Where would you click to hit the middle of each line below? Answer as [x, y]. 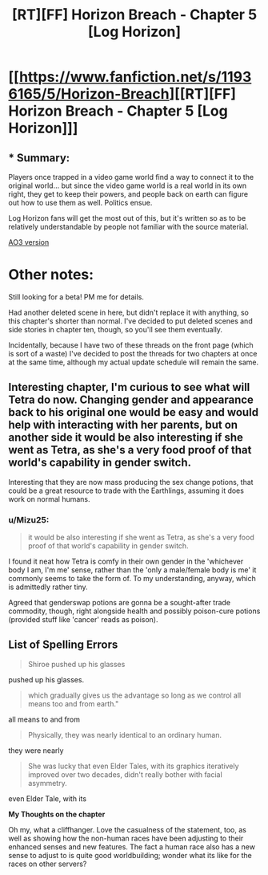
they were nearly [36, 750]
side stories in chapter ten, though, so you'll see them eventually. [115, 329]
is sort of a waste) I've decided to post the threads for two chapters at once [133, 353]
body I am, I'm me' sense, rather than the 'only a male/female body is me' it [132, 570]
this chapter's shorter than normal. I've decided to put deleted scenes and [131, 321]
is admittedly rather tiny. [48, 587]
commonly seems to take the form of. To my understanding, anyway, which [132, 579]
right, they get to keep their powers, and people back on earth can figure [128, 194]
